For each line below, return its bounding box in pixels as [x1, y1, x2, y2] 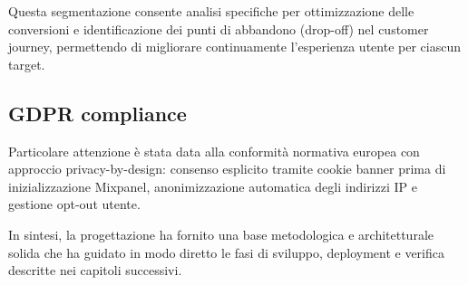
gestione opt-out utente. [8, 195, 141, 214]
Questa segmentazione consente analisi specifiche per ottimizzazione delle [8, 2, 414, 20]
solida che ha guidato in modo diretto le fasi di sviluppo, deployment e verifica [8, 242, 444, 261]
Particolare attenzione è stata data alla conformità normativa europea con [8, 141, 420, 160]
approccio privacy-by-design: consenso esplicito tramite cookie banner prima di [8, 159, 446, 178]
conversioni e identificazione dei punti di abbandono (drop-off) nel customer [8, 19, 429, 38]
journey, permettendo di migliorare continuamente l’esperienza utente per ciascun [8, 37, 461, 56]
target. [8, 54, 45, 73]
